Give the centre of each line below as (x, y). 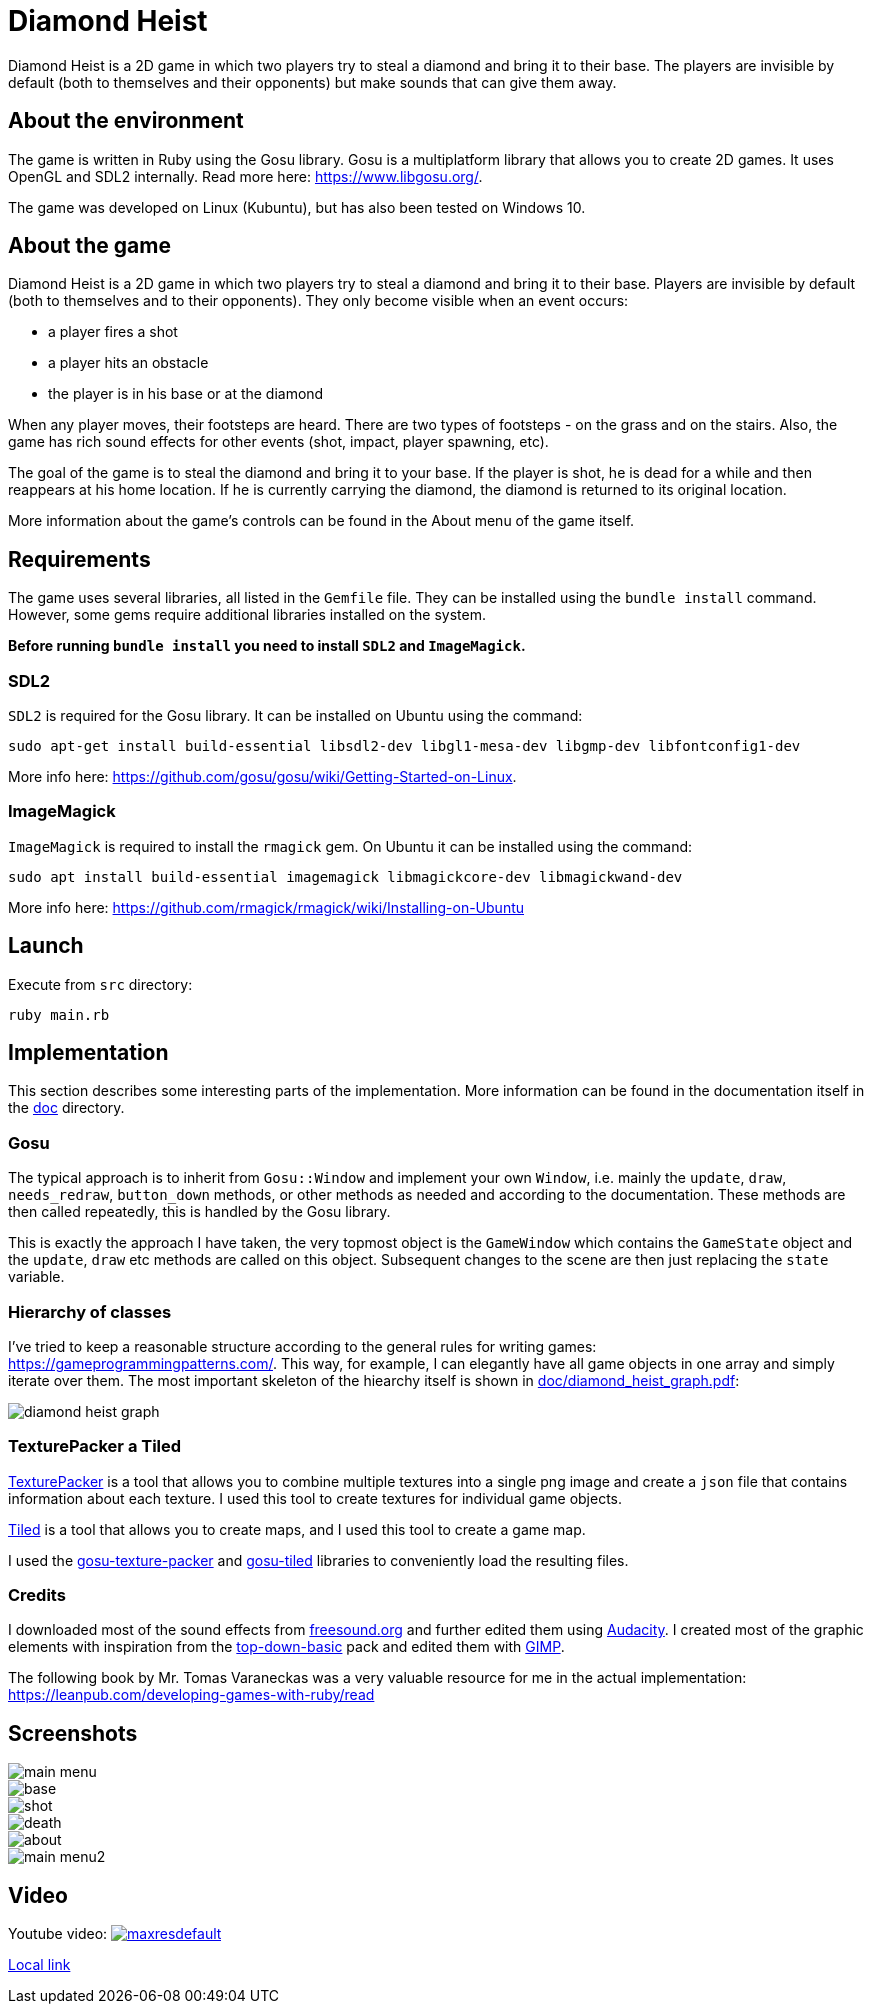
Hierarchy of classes (90, 1311)
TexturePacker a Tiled (95, 1446)
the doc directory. (66, 1108)
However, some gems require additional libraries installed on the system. (247, 615)
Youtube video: (58, 1934)
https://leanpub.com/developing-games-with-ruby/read (191, 1695)
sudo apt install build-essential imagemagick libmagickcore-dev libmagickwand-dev (345, 876)
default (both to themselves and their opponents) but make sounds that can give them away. (312, 82)
